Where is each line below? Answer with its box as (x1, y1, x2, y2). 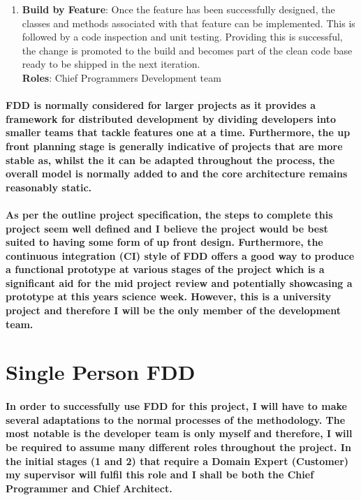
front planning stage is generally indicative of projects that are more (6, 138, 343, 153)
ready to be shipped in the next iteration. (22, 57, 200, 71)
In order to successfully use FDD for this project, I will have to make (6, 399, 347, 413)
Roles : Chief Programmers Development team (22, 70, 221, 84)
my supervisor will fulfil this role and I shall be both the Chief (6, 467, 314, 482)
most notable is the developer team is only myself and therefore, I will (6, 426, 353, 441)
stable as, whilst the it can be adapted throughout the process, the (6, 152, 335, 167)
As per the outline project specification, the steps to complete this (6, 207, 333, 221)
